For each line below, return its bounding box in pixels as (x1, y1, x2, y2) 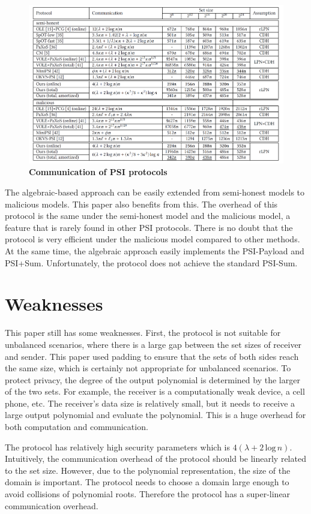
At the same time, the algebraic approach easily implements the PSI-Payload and (5, 245, 304, 257)
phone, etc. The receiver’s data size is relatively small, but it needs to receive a (5, 396, 295, 409)
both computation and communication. (5, 420, 148, 433)
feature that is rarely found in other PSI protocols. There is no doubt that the (5, 221, 293, 233)
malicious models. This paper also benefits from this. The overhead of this (5, 197, 278, 210)
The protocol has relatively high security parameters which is (5, 440, 230, 453)
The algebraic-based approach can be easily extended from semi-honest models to (5, 186, 305, 199)
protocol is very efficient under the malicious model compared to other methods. (5, 233, 300, 245)
